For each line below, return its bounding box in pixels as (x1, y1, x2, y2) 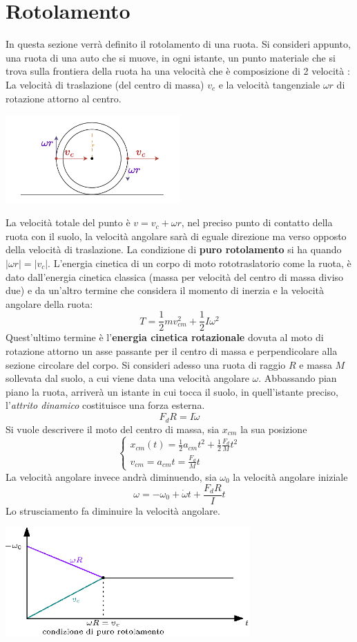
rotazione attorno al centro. (6, 91, 122, 105)
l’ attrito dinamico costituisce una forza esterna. (6, 398, 205, 412)
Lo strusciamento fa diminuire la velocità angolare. (6, 503, 220, 517)
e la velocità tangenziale (218, 77, 320, 91)
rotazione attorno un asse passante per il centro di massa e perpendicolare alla (6, 344, 338, 358)
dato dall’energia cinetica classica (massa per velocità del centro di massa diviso (6, 269, 344, 284)
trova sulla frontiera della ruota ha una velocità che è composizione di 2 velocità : (6, 64, 350, 78)
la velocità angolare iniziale (233, 469, 348, 484)
